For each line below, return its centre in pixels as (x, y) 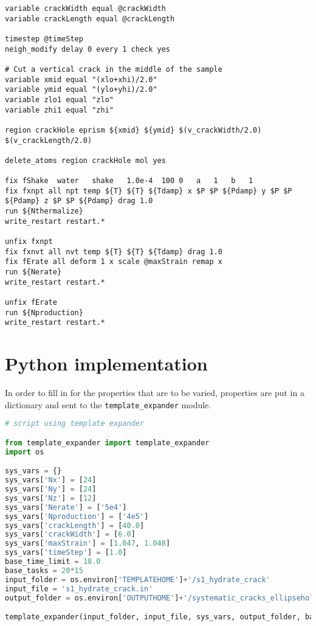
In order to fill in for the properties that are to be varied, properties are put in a (155, 393)
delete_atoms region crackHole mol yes (85, 160)
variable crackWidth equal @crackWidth (85, 9)
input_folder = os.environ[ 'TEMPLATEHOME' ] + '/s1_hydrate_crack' (138, 579)
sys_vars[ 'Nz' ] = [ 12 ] (51, 498)
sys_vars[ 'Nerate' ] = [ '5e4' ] (66, 507)
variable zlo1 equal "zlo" (59, 99)
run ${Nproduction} (44, 312)
